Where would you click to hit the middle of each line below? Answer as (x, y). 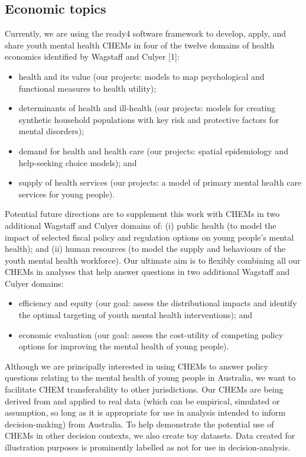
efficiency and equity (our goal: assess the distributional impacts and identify (158, 303)
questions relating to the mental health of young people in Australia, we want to (150, 377)
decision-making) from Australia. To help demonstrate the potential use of (139, 424)
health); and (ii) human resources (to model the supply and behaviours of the (145, 249)
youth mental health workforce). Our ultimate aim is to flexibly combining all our (153, 260)
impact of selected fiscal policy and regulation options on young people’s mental (149, 237)
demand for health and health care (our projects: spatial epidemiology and (153, 150)
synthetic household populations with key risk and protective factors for (149, 119)
